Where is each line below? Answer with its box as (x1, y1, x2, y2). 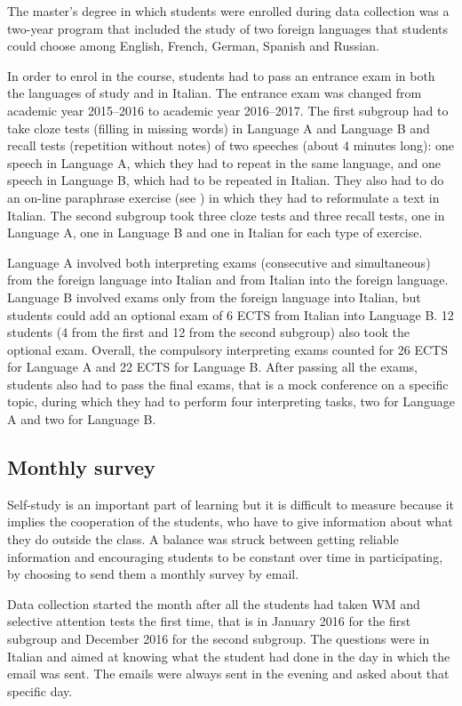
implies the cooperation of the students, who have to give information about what (7, 512, 453, 531)
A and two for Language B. (7, 410, 156, 429)
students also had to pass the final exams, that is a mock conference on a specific (7, 374, 449, 393)
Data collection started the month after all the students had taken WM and (7, 594, 420, 613)
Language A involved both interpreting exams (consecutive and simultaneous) (7, 253, 431, 271)
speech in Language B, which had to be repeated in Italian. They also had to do (7, 171, 444, 189)
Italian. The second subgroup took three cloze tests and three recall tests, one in (7, 205, 445, 224)
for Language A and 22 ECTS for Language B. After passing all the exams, (7, 357, 418, 376)
